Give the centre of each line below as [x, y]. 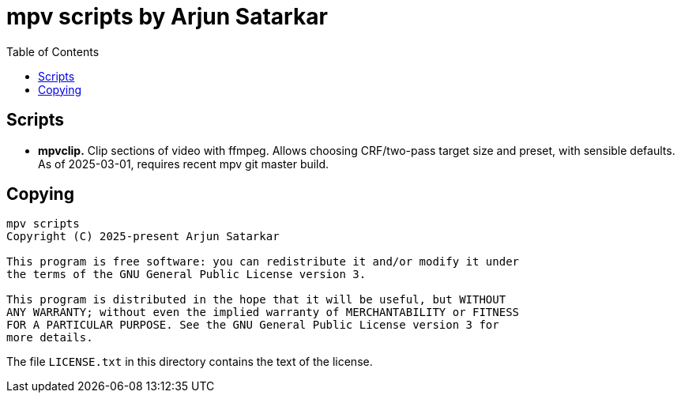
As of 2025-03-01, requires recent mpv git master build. [184, 164]
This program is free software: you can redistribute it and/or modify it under [263, 262]
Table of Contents [53, 51]
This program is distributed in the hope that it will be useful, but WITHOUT [256, 300]
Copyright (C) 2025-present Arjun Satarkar [143, 237]
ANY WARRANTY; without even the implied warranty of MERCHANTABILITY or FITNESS [263, 312]
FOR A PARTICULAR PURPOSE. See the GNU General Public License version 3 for [253, 325]
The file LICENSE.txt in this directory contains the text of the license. [190, 362]
